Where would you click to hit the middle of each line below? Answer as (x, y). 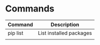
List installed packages (65, 33)
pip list (16, 33)
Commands (30, 9)
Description (65, 24)
